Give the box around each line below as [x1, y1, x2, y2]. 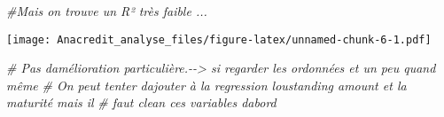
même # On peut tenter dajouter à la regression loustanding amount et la [6, 75, 407, 94]
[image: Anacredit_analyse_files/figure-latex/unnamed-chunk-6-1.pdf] [6, 33, 432, 46]
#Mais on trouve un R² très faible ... [6, 2, 207, 19]
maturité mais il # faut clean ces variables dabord [6, 93, 277, 112]
